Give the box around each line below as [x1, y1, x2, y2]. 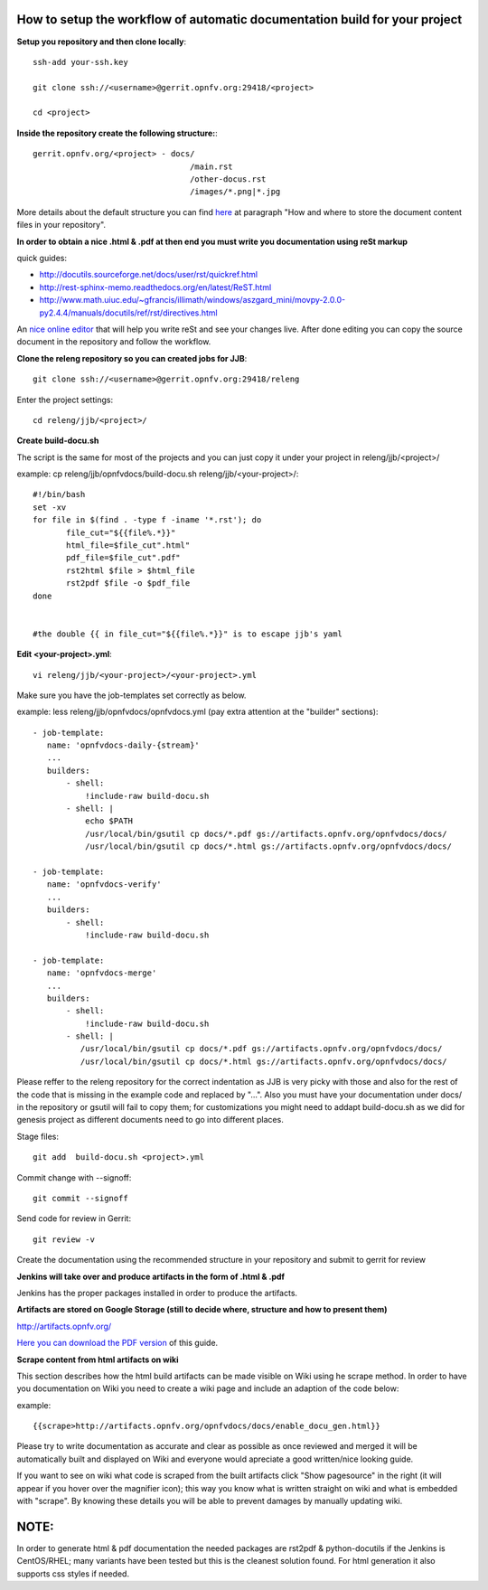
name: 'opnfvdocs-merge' [46, 968, 157, 978]
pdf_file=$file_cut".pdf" [66, 552, 181, 563]
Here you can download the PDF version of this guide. [16, 1338, 219, 1349]
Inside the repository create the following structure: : [16, 127, 218, 138]
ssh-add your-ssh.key [33, 57, 128, 67]
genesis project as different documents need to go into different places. [16, 1115, 284, 1125]
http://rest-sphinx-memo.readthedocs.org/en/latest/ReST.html [39, 281, 272, 293]
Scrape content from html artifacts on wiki [16, 1354, 179, 1365]
